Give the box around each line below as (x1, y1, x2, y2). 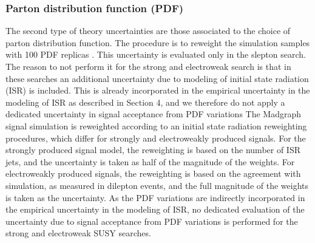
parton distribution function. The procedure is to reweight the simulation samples (5, 36, 310, 49)
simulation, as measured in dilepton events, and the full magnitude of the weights (5, 179, 308, 191)
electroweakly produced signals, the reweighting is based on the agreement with (5, 167, 301, 180)
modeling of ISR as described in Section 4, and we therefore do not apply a (5, 95, 285, 108)
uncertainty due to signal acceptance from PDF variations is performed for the (5, 214, 298, 227)
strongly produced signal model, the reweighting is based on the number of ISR (5, 143, 301, 156)
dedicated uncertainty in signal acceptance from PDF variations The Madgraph (5, 108, 302, 120)
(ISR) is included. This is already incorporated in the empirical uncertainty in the (5, 84, 310, 97)
